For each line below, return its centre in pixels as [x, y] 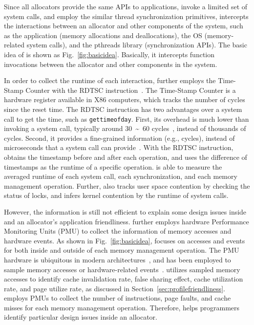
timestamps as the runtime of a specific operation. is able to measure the [113, 166]
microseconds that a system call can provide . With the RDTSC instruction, [119, 147]
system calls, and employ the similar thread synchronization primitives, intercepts [126, 16]
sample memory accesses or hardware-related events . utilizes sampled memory [122, 269]
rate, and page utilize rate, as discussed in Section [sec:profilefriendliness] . [115, 288]
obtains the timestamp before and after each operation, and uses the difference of [126, 157]
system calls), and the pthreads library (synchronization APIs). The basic [137, 45]
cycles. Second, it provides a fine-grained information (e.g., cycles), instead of [119, 138]
